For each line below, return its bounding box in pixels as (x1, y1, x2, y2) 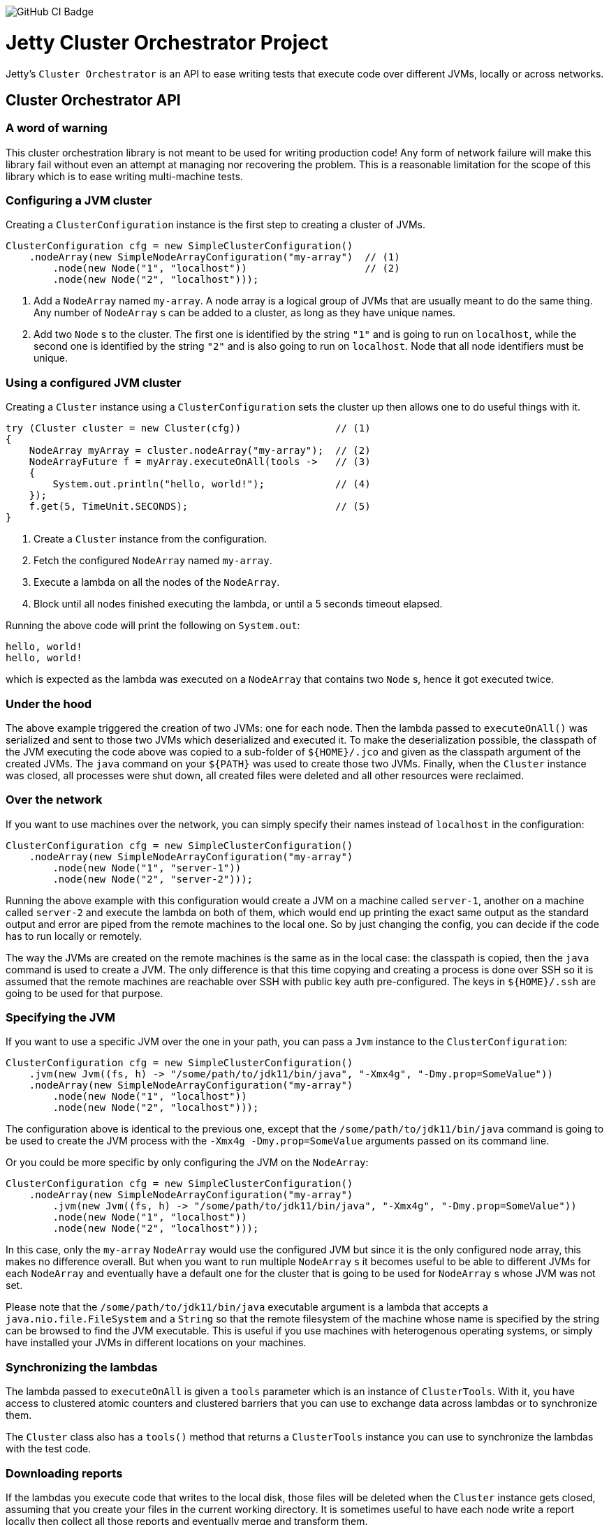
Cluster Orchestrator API (6, 91, 181, 109)
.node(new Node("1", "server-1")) (52, 862, 242, 874)
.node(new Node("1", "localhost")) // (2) (52, 263, 400, 274)
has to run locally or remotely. (6, 929, 142, 942)
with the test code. (6, 1443, 91, 1455)
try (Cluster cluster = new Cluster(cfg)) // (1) (6, 422, 371, 434)
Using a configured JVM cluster (6, 375, 182, 390)
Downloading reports (6, 1466, 123, 1480)
